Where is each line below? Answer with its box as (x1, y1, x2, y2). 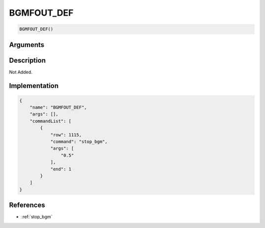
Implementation (9, 82, 59, 90)
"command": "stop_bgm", (50, 139, 108, 144)
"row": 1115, (50, 132, 82, 137)
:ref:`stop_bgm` (21, 214, 53, 220)
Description (9, 56, 46, 65)
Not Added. (9, 69, 33, 75)
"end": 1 (50, 166, 72, 172)
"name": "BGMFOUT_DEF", (29, 105, 87, 110)
